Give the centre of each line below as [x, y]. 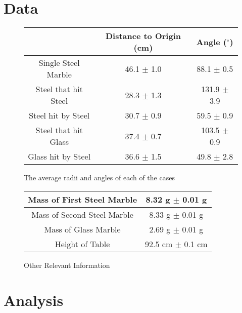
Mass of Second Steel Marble [82, 214]
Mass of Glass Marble [82, 229]
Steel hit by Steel [59, 115]
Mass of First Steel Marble [83, 199]
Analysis [34, 300]
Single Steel [59, 63]
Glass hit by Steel [59, 156]
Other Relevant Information [67, 265]
